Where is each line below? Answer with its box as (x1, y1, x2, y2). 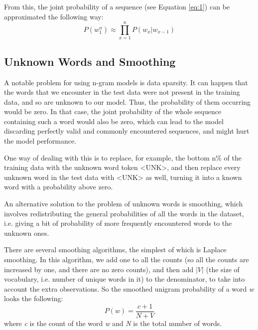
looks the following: (4, 293, 63, 304)
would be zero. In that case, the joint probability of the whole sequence (4, 106, 222, 117)
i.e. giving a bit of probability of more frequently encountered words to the (4, 218, 232, 228)
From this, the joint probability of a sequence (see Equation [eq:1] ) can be (4, 1, 230, 11)
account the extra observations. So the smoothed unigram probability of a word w (4, 283, 254, 294)
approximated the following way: (4, 11, 104, 21)
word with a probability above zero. (4, 181, 113, 192)
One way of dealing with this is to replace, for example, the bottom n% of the (4, 152, 242, 163)
